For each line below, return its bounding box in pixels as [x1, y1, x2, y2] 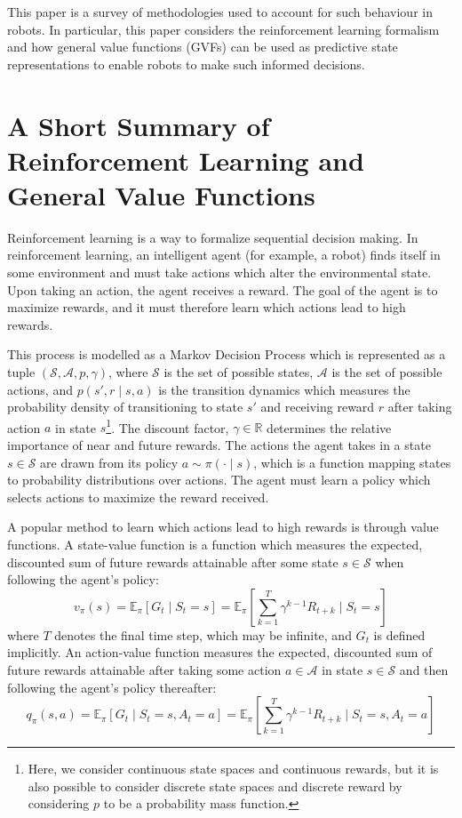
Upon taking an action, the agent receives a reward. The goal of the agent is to [7, 280, 438, 299]
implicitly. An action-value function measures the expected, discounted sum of [7, 643, 433, 662]
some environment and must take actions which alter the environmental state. [7, 263, 432, 282]
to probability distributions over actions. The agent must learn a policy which [7, 470, 431, 489]
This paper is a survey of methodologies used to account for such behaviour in [7, 3, 433, 20]
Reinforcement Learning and [7, 141, 364, 178]
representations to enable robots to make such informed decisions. [7, 54, 365, 73]
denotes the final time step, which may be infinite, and [54, 625, 352, 644]
